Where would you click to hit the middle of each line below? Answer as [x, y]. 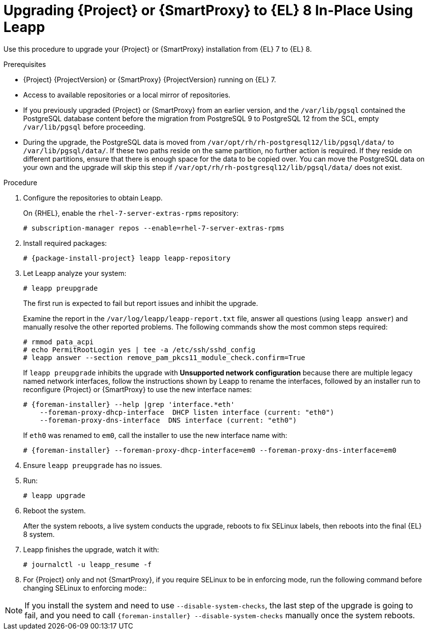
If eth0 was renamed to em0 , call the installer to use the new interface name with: [155, 435]
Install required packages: [65, 243]
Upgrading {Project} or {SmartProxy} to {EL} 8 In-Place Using [208, 10]
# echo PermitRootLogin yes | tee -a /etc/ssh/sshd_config [139, 350]
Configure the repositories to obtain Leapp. [93, 198]
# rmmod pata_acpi [59, 342]
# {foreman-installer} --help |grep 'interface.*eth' [129, 404]
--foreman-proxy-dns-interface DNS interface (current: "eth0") [168, 420]
